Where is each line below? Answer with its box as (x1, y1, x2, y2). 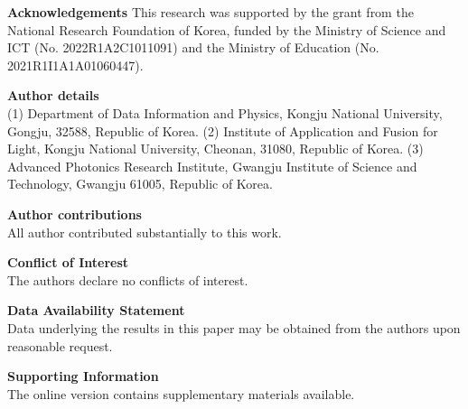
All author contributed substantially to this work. (7, 222, 282, 241)
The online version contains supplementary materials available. (7, 384, 355, 403)
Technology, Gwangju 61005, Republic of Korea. (7, 174, 273, 193)
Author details (7, 86, 99, 105)
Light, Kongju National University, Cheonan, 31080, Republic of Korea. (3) (7, 139, 424, 158)
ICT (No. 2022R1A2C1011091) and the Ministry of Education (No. (7, 38, 379, 57)
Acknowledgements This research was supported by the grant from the (7, 3, 414, 21)
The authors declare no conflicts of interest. (7, 270, 248, 289)
